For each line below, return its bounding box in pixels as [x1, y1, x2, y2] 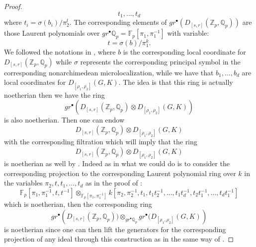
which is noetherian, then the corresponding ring [4, 199, 152, 209]
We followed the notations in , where [4, 47, 116, 57]
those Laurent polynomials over [4, 28, 100, 38]
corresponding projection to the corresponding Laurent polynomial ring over [4, 168, 236, 178]
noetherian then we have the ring [4, 89, 105, 100]
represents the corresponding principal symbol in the [80, 56, 241, 66]
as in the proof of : [85, 178, 143, 188]
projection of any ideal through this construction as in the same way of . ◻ [4, 234, 234, 244]
